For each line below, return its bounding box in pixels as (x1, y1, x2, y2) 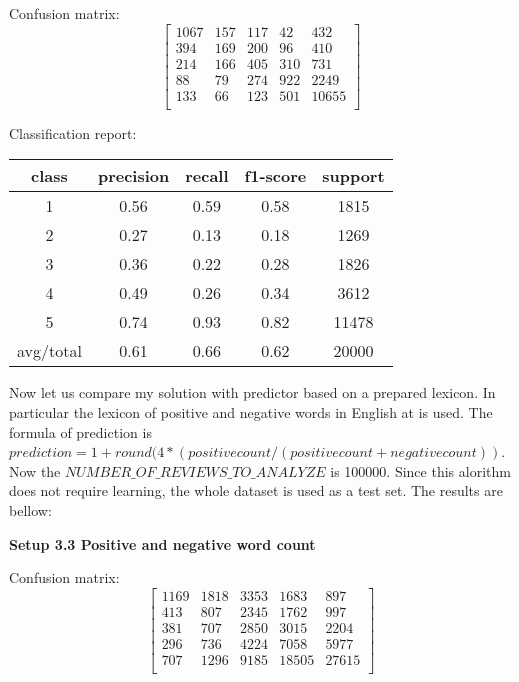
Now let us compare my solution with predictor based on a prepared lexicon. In (9, 382, 496, 403)
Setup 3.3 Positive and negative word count (9, 533, 316, 554)
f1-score (244, 164, 307, 188)
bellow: (9, 499, 52, 520)
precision (97, 164, 170, 188)
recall (185, 164, 229, 188)
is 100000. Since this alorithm (330, 460, 511, 481)
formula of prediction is (9, 421, 152, 442)
